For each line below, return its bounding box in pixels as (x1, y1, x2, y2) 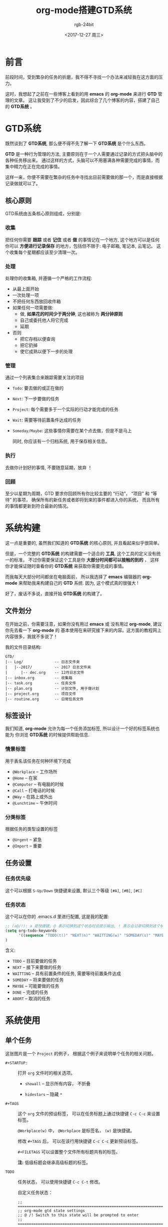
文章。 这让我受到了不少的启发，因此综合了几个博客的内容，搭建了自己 (13, 97, 160, 103)
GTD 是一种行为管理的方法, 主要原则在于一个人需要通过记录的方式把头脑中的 (5, 151, 163, 157)
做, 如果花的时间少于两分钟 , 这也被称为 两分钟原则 (19, 311, 123, 317)
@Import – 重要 (12, 843, 42, 849)
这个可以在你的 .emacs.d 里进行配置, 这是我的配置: (5, 914, 109, 920)
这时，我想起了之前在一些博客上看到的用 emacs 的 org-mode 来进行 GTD (5, 91, 157, 97)
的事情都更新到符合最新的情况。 (5, 503, 71, 509)
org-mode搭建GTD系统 (35, 5, 132, 16)
